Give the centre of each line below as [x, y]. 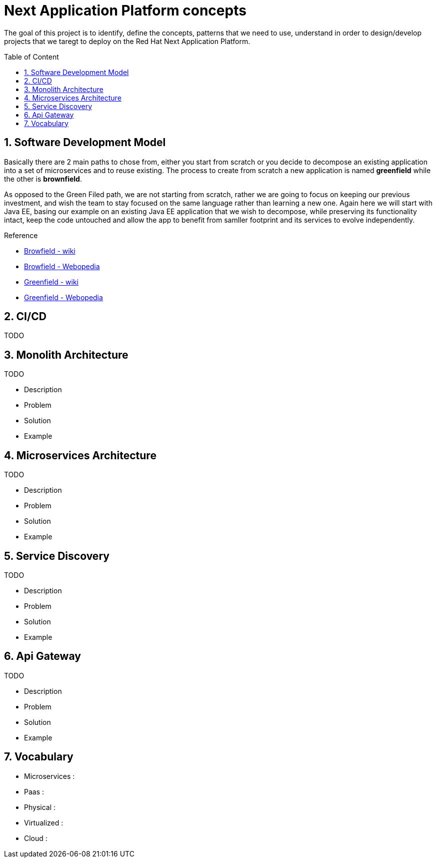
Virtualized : [44, 822]
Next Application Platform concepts [125, 11]
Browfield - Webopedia [62, 266]
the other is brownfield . [43, 179]
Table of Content [31, 57]
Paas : [34, 791]
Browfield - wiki [50, 251]
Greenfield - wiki [51, 282]
